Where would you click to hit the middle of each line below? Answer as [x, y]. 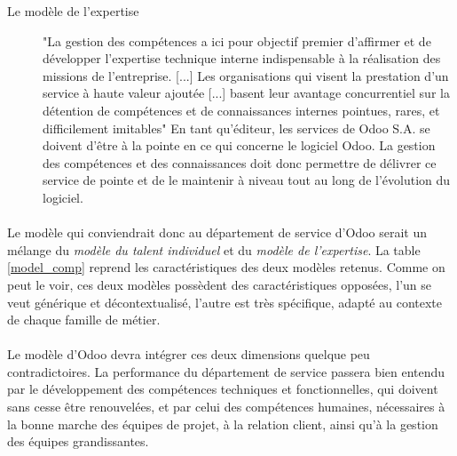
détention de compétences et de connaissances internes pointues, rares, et [241, 110]
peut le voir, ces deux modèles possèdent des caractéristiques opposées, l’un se [219, 284]
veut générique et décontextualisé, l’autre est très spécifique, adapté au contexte [225, 302]
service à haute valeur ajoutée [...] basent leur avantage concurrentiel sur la [246, 93]
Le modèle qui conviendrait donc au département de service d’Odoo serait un [217, 232]
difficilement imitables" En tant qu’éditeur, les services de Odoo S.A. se [236, 128]
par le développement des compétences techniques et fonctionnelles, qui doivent [223, 389]
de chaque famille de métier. [84, 320]
